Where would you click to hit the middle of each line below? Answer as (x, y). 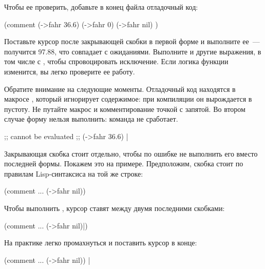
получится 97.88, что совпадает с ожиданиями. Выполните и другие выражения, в (133, 51)
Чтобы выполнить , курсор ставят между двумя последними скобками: (115, 208)
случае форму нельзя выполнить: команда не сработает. (91, 119)
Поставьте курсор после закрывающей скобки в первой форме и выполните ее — (132, 41)
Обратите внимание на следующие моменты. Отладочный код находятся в (120, 89)
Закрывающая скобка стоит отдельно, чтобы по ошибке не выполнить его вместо (131, 153)
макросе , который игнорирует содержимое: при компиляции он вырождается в (128, 99)
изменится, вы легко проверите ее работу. (70, 71)
